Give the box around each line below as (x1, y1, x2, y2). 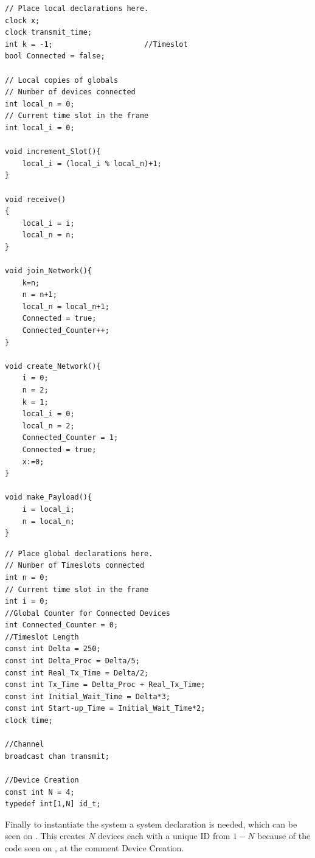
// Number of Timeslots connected (5, 561, 145, 570)
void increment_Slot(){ (5, 147, 101, 156)
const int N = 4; (5, 787, 75, 797)
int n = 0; (5, 573, 49, 582)
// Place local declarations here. (5, 4, 149, 13)
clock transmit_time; (5, 28, 92, 37)
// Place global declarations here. (5, 549, 153, 558)
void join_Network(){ (5, 267, 92, 276)
